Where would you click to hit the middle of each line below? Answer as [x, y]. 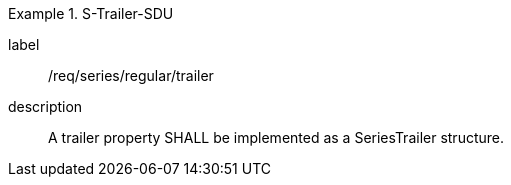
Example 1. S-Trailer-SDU [91, 13]
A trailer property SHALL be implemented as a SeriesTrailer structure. [276, 137]
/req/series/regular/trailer [131, 75]
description [45, 106]
